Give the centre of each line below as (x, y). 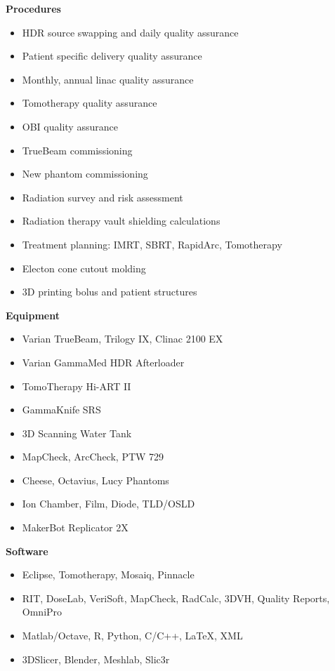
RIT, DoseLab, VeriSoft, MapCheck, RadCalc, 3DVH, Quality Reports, (176, 598)
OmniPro (42, 612)
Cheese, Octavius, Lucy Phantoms (96, 480)
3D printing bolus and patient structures (110, 292)
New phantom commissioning (85, 174)
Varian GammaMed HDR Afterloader (103, 362)
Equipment (33, 315)
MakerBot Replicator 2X (75, 527)
